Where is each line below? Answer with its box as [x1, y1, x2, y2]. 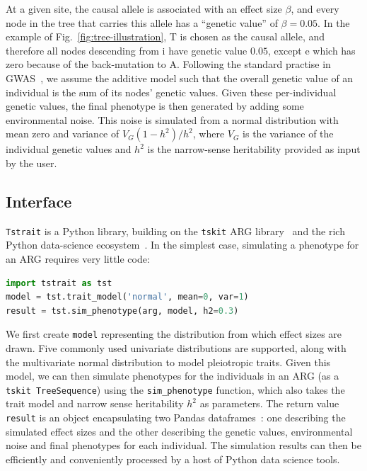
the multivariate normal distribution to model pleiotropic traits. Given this [6, 354, 331, 369]
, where [192, 126, 225, 141]
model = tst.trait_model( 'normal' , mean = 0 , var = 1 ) [6, 292, 249, 302]
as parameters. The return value [199, 396, 339, 411]
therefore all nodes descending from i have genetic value [6, 42, 247, 57]
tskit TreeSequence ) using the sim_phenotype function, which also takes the [6, 382, 345, 397]
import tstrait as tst [6, 278, 112, 288]
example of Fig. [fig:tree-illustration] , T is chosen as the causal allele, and [6, 29, 325, 44]
